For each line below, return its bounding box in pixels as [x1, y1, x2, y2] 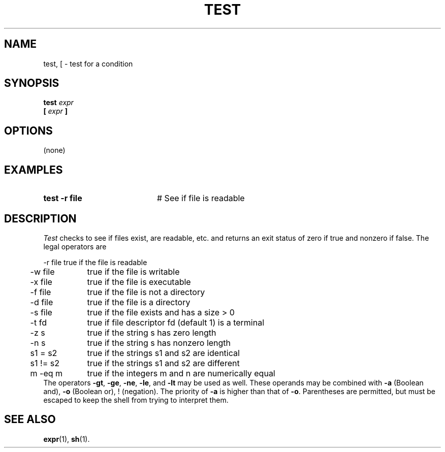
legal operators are [43, 242, 107, 251]
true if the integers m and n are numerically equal [87, 368, 275, 378]
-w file [30, 266, 55, 277]
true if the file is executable [87, 276, 191, 287]
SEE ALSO [4, 413, 56, 426]
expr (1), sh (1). [43, 434, 90, 443]
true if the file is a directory [87, 297, 190, 307]
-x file [30, 276, 52, 287]
